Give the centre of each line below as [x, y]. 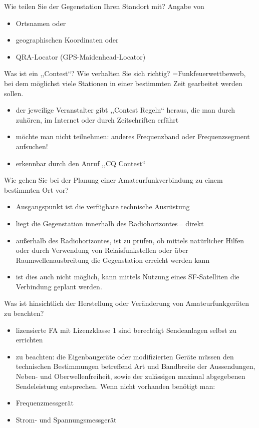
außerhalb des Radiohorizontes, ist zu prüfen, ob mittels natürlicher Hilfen [130, 240]
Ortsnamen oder [41, 23]
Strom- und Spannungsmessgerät [66, 419]
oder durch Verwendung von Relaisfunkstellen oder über [102, 250]
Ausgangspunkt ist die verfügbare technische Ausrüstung [103, 206]
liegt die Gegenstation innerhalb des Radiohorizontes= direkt [110, 223]
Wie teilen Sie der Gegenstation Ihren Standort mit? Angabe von [104, 6]
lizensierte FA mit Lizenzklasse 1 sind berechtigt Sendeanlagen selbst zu [126, 330]
